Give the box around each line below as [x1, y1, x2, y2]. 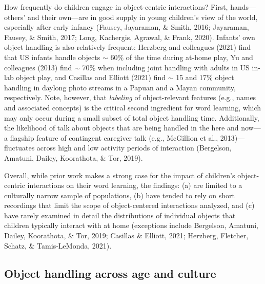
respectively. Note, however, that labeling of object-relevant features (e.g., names [4, 92, 256, 103]
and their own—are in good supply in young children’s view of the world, [28, 11, 258, 22]
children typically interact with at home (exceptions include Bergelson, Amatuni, [4, 220, 258, 231]
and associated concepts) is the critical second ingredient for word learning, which [4, 102, 261, 112]
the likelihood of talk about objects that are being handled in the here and [4, 122, 239, 133]
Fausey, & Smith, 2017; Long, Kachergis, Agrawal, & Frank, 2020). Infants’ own [4, 31, 255, 42]
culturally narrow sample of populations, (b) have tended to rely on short [4, 190, 235, 200]
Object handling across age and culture [4, 265, 216, 281]
